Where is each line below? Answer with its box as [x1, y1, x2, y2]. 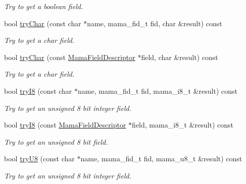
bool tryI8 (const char [4, 85, 72, 96]
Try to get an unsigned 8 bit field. [4, 136, 108, 147]
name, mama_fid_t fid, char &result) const [87, 18, 222, 28]
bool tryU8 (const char [4, 153, 75, 164]
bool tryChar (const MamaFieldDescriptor [4, 51, 135, 62]
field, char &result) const [141, 51, 218, 62]
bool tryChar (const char [4, 18, 81, 28]
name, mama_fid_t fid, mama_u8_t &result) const [80, 153, 242, 164]
